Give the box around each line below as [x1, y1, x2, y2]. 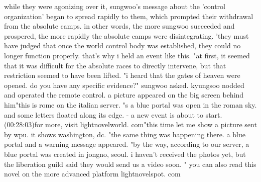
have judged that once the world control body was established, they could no [4, 40, 241, 51]
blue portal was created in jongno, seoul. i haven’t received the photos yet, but [4, 148, 246, 159]
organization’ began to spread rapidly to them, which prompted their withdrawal [4, 11, 253, 21]
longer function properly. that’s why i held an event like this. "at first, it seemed [4, 50, 250, 60]
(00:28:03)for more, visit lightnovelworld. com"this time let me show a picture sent [4, 119, 257, 130]
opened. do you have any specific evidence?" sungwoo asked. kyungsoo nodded [4, 79, 244, 90]
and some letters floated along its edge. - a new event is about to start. [4, 109, 222, 120]
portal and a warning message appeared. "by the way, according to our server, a [4, 139, 249, 149]
